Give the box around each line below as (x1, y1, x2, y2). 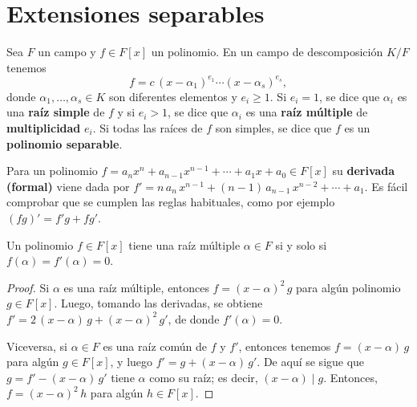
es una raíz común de (103, 337, 208, 354)
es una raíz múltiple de (245, 104, 368, 120)
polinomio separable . (6, 135, 123, 152)
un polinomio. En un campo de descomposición (151, 43, 383, 60)
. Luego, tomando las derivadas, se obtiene (54, 295, 263, 311)
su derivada (332, 162, 395, 179)
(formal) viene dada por (6, 177, 130, 194)
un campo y (38, 43, 96, 60)
